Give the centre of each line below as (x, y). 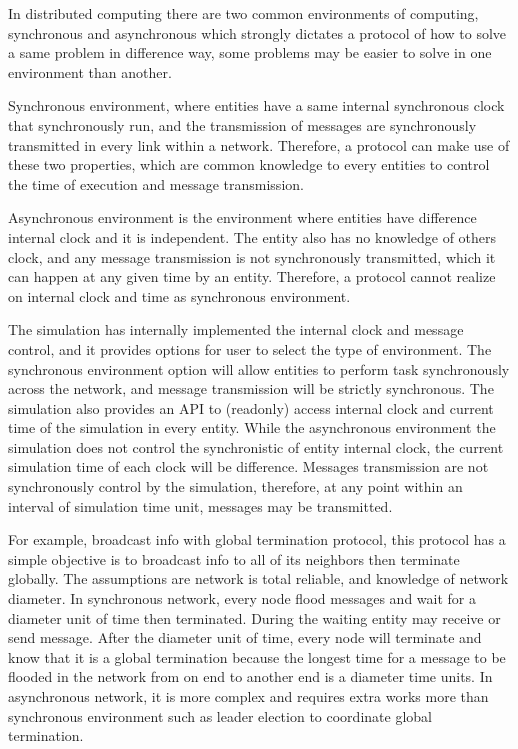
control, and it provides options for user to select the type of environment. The (250, 348)
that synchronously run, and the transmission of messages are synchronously (242, 124)
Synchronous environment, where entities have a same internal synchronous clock (256, 105)
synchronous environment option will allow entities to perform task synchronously (259, 368)
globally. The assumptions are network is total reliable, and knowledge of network (258, 578)
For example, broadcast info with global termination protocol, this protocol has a (257, 539)
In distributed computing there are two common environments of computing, (243, 13)
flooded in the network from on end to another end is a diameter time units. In (250, 676)
